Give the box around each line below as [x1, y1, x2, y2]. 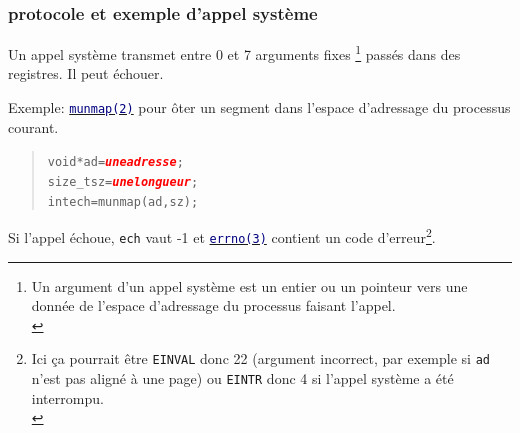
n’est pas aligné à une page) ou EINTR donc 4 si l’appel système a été [31, 368, 454, 389]
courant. [8, 116, 59, 137]
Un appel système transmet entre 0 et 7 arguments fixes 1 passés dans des [8, 41, 461, 64]
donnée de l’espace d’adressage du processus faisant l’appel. [31, 295, 396, 316]
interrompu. [31, 387, 104, 408]
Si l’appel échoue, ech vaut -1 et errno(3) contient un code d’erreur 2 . [8, 224, 436, 247]
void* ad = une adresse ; [47, 155, 184, 170]
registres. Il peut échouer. [8, 63, 164, 84]
